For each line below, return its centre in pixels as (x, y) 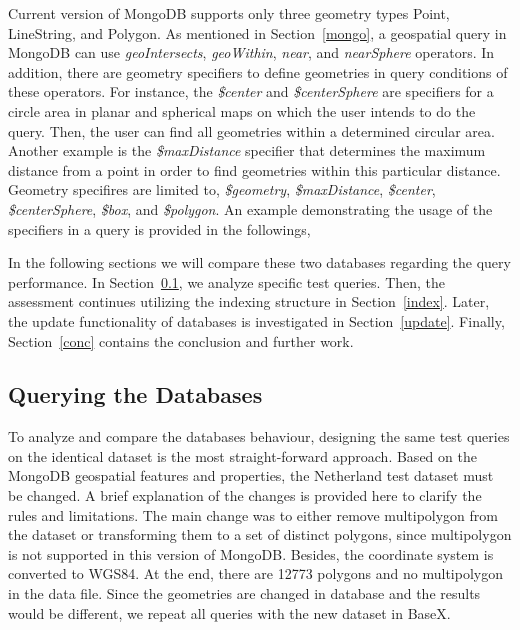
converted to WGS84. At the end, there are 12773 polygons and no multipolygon (255, 573)
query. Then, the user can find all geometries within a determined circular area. (251, 130)
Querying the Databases (135, 394)
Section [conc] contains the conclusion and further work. (181, 340)
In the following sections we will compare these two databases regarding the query (259, 262)
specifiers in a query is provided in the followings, (159, 228)
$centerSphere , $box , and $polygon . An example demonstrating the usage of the (250, 208)
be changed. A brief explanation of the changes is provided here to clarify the (245, 495)
